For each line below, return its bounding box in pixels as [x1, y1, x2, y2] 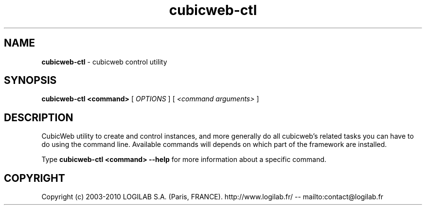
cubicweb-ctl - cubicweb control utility [41, 57, 167, 66]
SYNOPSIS [4, 74, 57, 87]
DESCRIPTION [4, 111, 73, 124]
